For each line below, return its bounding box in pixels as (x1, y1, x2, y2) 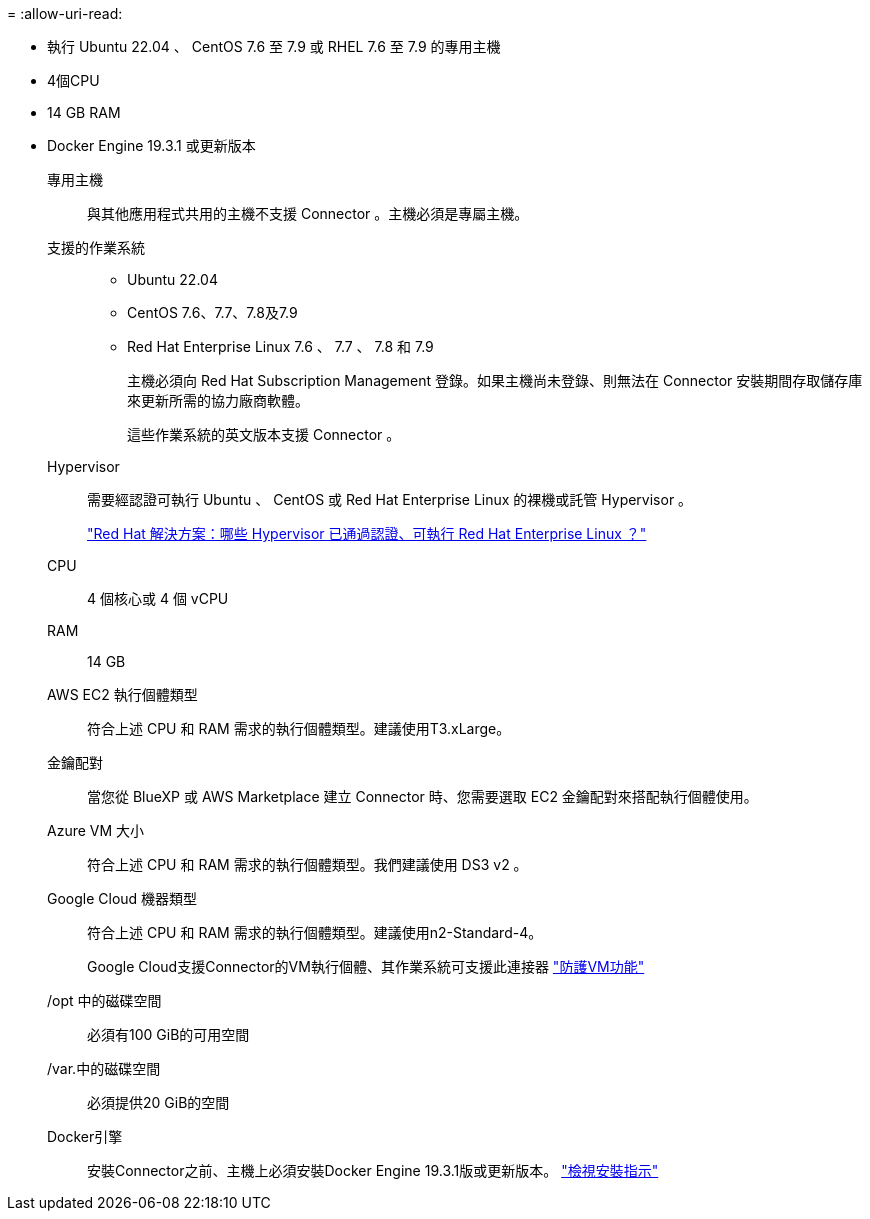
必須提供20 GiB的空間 (87, 1094, 230, 1111)
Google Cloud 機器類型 (47, 890, 198, 907)
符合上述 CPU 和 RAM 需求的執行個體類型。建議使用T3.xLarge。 (87, 720, 511, 737)
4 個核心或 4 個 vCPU (87, 590, 229, 607)
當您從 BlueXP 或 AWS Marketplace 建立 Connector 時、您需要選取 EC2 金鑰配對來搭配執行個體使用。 (87, 788, 758, 805)
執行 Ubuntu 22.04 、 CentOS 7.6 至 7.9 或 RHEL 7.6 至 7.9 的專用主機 (47, 38, 501, 55)
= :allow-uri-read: (7, 5, 123, 22)
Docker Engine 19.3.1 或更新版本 (47, 137, 256, 154)
